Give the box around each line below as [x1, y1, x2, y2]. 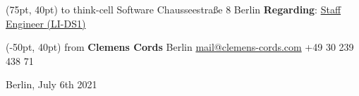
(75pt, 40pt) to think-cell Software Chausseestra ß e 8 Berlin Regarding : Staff [6, 2, 341, 16]
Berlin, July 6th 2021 [6, 77, 97, 92]
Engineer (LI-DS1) [6, 16, 86, 30]
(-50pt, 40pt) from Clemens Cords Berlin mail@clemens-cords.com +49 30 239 [6, 40, 354, 54]
